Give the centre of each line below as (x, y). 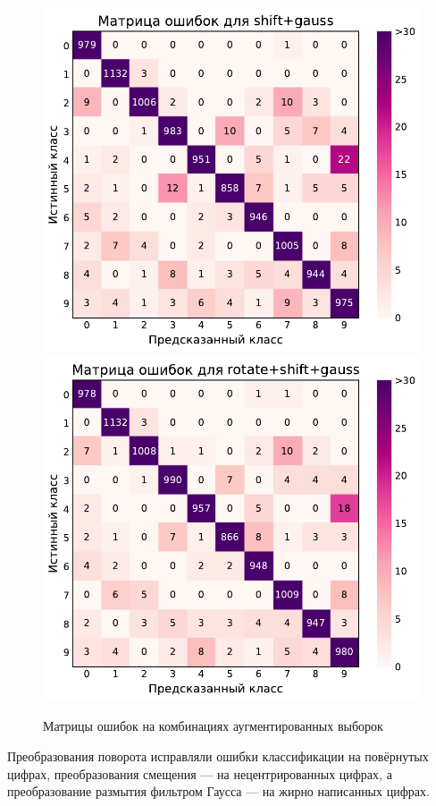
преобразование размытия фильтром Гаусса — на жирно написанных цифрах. (218, 791)
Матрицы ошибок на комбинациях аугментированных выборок (213, 726)
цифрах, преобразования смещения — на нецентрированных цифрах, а (200, 773)
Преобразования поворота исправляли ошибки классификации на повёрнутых (218, 756)
